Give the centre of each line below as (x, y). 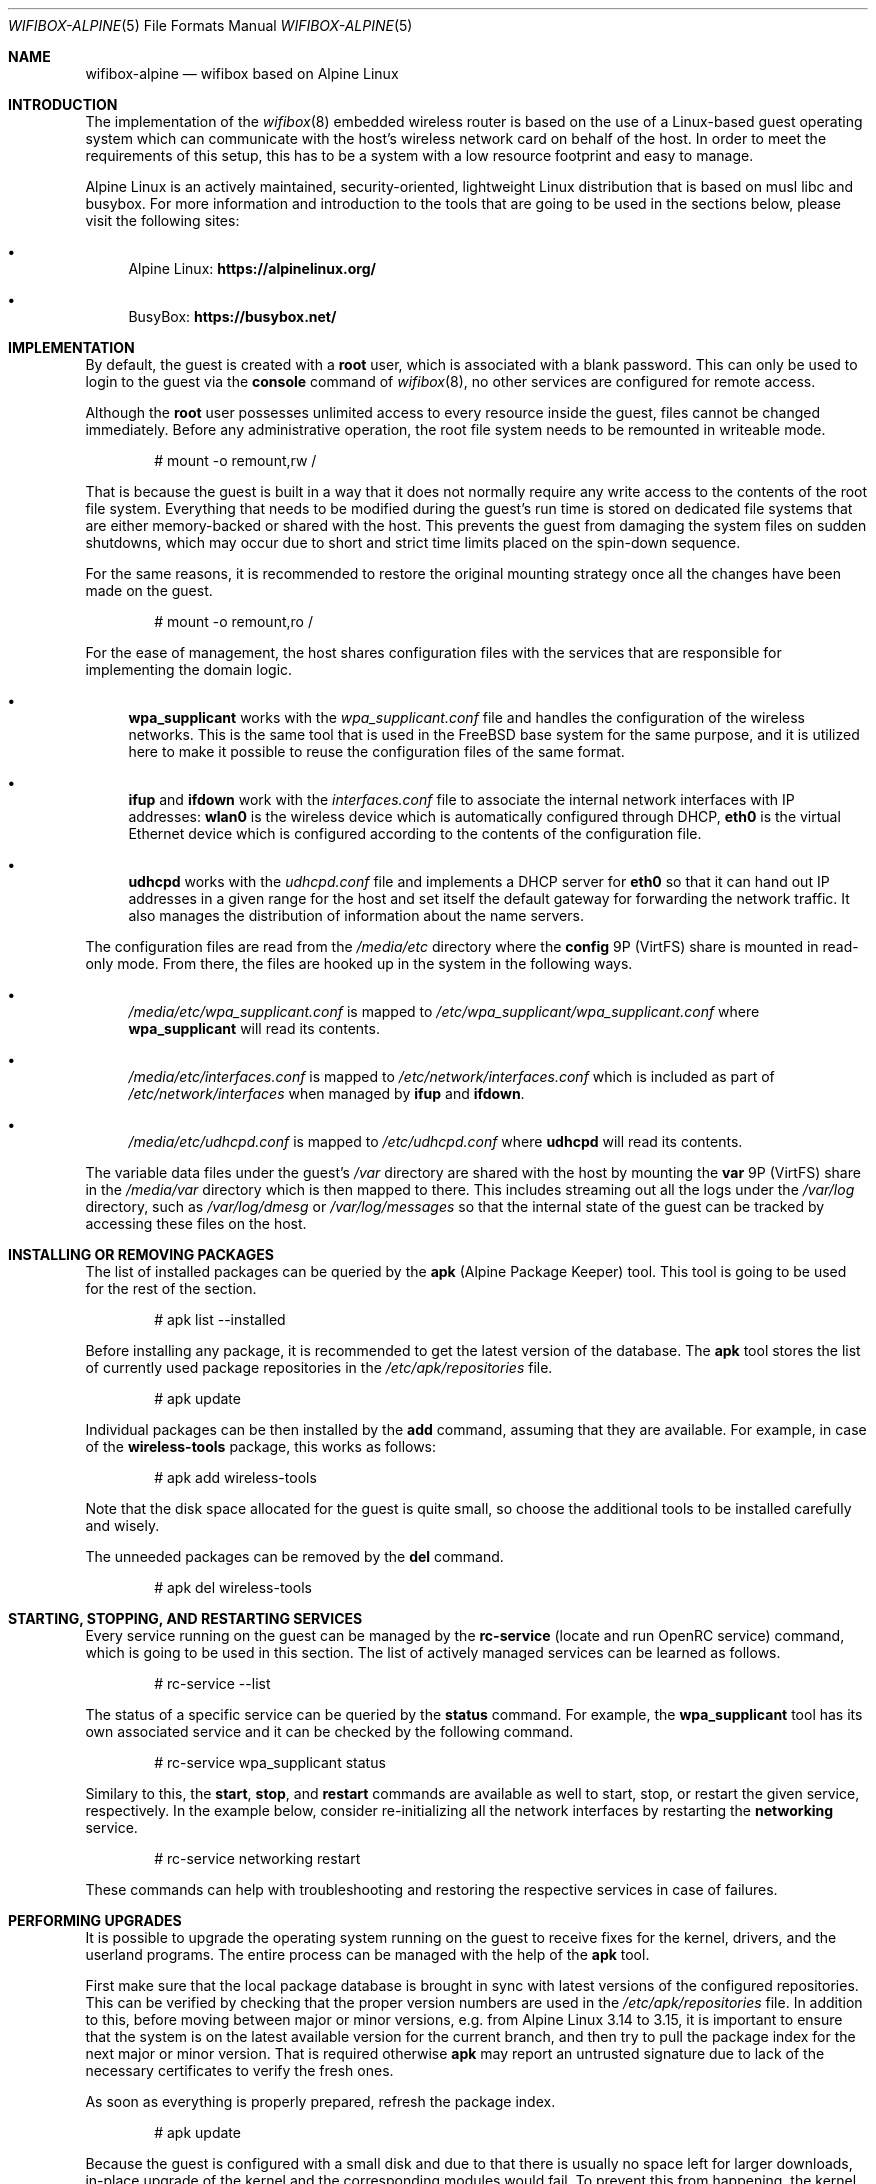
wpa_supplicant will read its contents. (254, 1028)
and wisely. (122, 1525)
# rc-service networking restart (257, 1858)
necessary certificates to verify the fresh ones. (239, 2070)
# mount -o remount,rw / (235, 460)
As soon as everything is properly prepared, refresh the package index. (320, 2101)
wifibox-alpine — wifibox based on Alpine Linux (242, 73)
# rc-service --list (212, 1683)
